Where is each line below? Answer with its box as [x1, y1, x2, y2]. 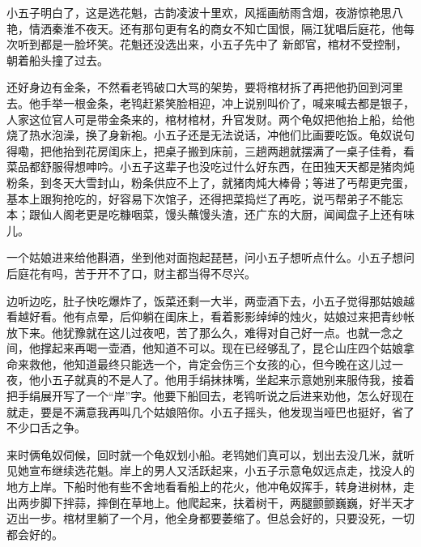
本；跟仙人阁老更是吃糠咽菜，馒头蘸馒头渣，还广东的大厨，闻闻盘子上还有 [6, 206, 403, 223]
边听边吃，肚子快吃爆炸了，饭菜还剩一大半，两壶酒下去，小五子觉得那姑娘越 [6, 292, 415, 309]
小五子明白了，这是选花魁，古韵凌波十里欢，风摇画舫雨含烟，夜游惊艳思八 [6, 4, 403, 20]
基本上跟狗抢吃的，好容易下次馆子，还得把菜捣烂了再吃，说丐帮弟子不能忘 [6, 190, 403, 207]
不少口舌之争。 [6, 419, 86, 436]
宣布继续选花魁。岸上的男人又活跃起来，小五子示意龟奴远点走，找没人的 [28, 462, 415, 479]
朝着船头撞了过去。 [6, 51, 108, 68]
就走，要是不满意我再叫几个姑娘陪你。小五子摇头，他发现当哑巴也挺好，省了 [6, 403, 415, 420]
